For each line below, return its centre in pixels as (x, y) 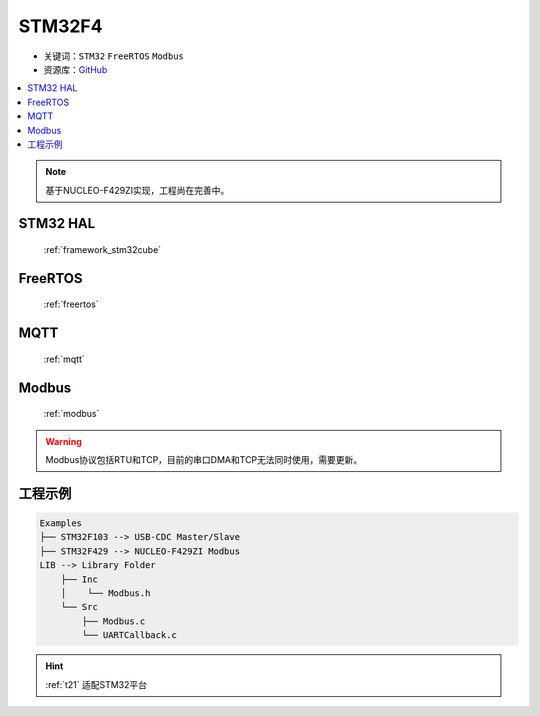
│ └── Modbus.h (105, 593)
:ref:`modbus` (71, 414)
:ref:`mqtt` (64, 359)
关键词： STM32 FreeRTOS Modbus (114, 56)
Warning (63, 441)
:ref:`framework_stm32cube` (102, 250)
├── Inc (79, 579)
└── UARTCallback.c (129, 635)
